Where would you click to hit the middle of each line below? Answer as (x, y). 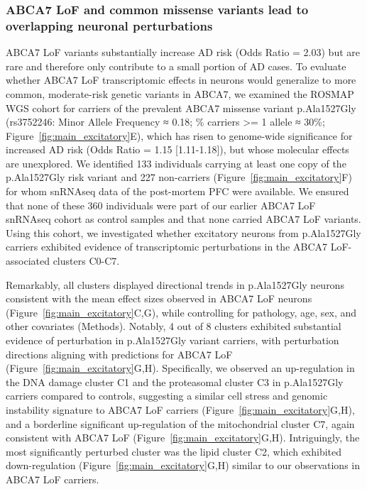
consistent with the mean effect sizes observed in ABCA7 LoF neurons (159, 298)
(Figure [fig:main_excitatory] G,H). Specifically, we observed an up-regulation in (180, 368)
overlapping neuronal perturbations (109, 25)
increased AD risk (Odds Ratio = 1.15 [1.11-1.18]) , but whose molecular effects (177, 149)
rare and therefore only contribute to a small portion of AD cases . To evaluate (176, 66)
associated (28, 261)
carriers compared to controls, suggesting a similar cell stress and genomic (167, 396)
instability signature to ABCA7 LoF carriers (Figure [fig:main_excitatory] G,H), (180, 409)
